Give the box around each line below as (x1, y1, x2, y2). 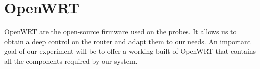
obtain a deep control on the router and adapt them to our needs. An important (4, 36, 251, 46)
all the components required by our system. (4, 55, 138, 66)
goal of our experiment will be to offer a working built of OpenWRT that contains (4, 46, 256, 56)
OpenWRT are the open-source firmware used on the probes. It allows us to (4, 26, 237, 37)
